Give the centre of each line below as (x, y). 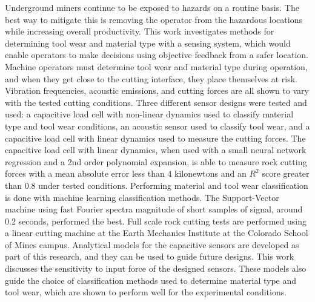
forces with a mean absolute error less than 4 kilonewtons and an (126, 173)
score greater (286, 173)
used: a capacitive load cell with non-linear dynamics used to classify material (149, 114)
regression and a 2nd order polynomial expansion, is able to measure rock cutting (156, 161)
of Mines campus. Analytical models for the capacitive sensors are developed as (152, 244)
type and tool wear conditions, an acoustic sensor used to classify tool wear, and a (157, 126)
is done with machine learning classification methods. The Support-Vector (142, 197)
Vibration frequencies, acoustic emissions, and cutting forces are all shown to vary (157, 90)
